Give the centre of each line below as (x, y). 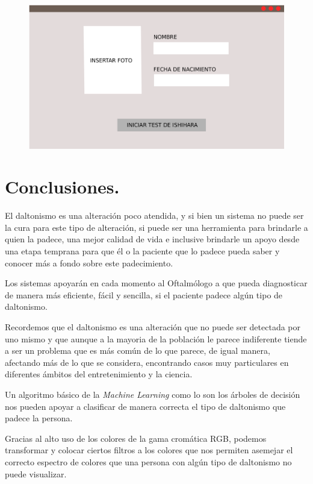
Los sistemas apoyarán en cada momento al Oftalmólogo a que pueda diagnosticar (156, 283)
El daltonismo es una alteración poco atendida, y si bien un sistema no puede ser (154, 215)
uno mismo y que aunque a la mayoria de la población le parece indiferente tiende (156, 338)
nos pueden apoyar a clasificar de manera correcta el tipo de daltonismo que (145, 406)
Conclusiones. (62, 187)
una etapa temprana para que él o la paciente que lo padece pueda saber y (142, 251)
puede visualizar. (36, 473)
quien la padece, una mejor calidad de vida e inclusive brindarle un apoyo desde (152, 239)
